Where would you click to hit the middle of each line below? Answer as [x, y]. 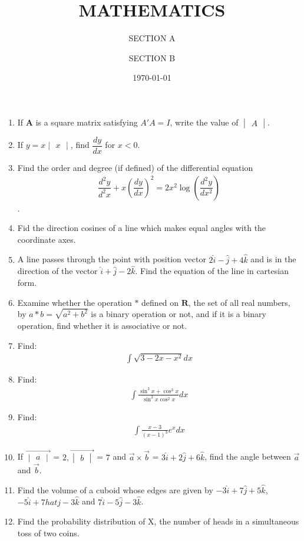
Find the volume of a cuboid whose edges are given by [115, 489]
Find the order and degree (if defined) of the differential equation [135, 167]
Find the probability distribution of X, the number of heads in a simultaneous [158, 521]
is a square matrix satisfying [87, 122]
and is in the [273, 259]
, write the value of [204, 122]
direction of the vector [57, 271]
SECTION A [152, 38]
